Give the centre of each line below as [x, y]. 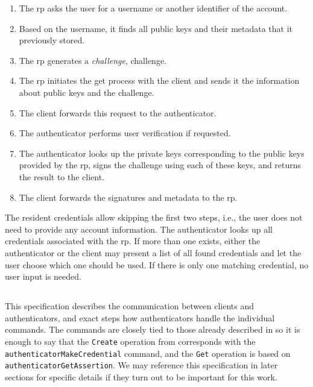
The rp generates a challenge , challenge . [93, 60]
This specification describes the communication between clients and [129, 306]
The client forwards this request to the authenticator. [118, 112]
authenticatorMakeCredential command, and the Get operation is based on [148, 353]
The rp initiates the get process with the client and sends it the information [159, 80]
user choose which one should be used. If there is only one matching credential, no [157, 264]
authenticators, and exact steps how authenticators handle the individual [140, 317]
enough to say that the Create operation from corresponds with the [130, 341]
